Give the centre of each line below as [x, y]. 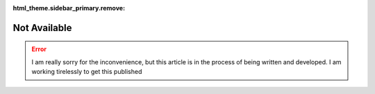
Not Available [42, 28]
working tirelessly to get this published [87, 72]
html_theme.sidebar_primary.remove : [69, 8]
